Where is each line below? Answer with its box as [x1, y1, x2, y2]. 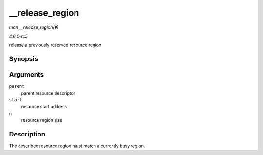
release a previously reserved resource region [9, 42, 102, 48]
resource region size [21, 117, 63, 123]
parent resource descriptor [21, 90, 75, 96]
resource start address [21, 104, 67, 110]
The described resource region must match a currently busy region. [9, 143, 145, 149]
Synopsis [9, 55, 38, 63]
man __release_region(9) [9, 24, 59, 30]
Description [9, 130, 46, 138]
